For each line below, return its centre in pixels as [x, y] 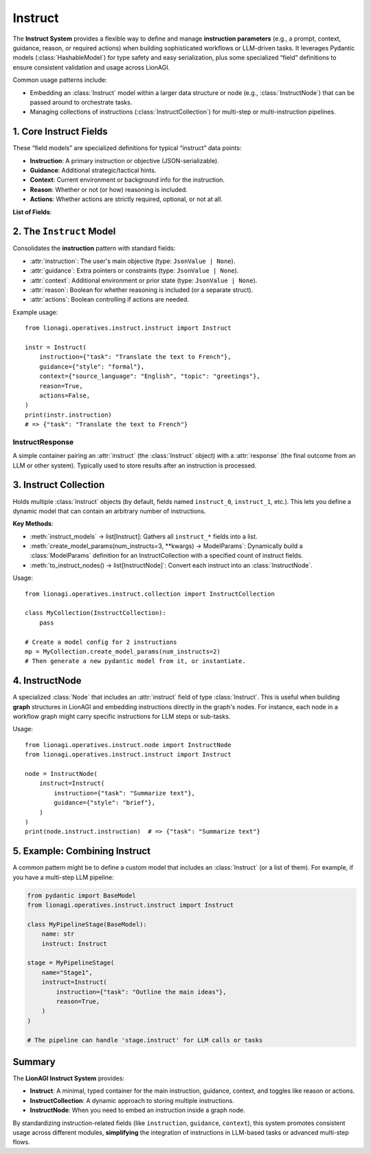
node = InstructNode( [61, 774]
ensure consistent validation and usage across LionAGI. [91, 67]
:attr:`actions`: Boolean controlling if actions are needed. [109, 300]
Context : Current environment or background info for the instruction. [127, 180]
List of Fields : [32, 212]
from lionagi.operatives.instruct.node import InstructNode [128, 745]
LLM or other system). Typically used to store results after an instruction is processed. [135, 465]
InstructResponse [43, 442]
